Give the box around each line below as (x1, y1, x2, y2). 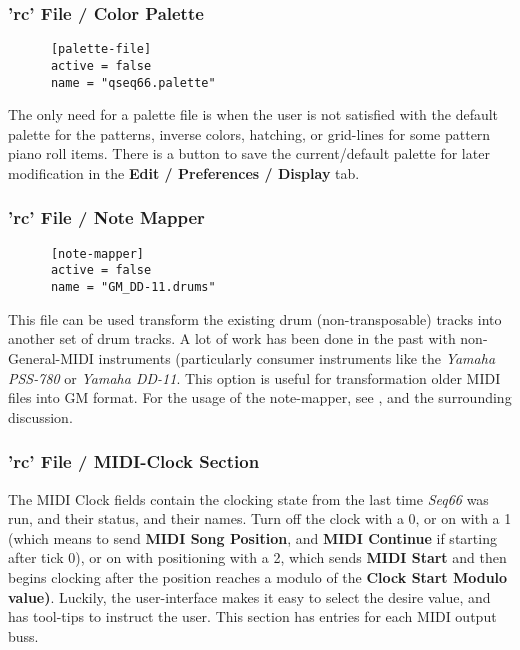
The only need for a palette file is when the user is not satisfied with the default (8, 104, 499, 125)
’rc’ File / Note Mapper (8, 205, 205, 230)
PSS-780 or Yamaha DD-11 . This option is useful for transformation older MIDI (8, 367, 501, 388)
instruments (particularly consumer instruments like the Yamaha (98, 347, 496, 368)
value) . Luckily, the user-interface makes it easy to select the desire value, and (8, 586, 491, 607)
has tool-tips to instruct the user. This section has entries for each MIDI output (8, 606, 497, 627)
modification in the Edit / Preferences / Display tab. (8, 162, 360, 183)
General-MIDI (8, 347, 94, 368)
